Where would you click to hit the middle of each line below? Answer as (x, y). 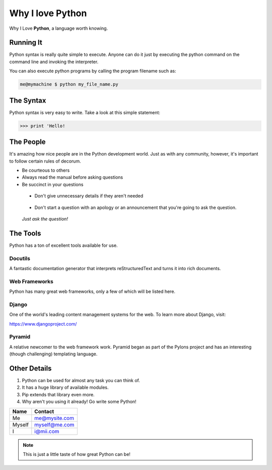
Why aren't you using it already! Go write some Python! (79, 402)
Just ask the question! (45, 219)
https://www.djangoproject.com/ (43, 324)
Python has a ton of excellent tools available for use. (63, 245)
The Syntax (28, 100)
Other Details (30, 368)
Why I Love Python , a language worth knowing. (59, 28)
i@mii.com (47, 431)
